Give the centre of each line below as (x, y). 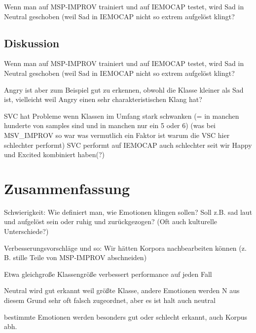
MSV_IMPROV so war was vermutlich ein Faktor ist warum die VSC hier (117, 135)
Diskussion (32, 43)
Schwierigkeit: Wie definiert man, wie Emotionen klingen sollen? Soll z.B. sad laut (128, 212)
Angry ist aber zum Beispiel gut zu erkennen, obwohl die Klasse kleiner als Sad (124, 89)
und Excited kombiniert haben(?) (55, 154)
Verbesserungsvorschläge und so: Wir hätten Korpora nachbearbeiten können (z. (125, 248)
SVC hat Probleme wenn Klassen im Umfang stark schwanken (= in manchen (122, 116)
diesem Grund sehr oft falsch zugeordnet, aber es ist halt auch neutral (110, 300)
